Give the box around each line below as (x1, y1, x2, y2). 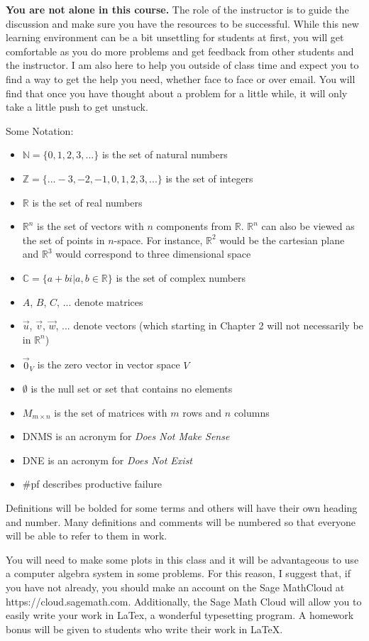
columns (233, 405, 270, 420)
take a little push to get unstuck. (6, 99, 148, 114)
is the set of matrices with (54, 405, 167, 420)
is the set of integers (165, 170, 253, 185)
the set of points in (22, 232, 105, 247)
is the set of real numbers (32, 195, 143, 209)
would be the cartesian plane (219, 232, 345, 247)
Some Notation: (6, 123, 74, 138)
